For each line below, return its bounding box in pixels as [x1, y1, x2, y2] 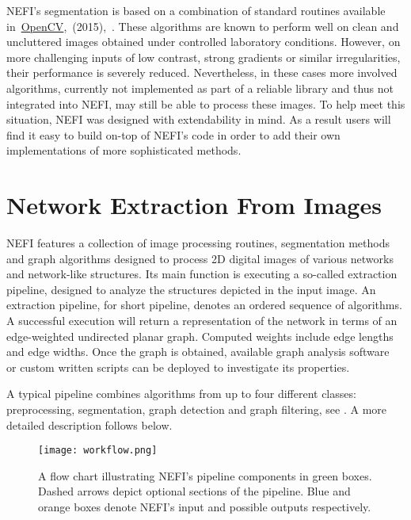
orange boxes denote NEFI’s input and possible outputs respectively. [38, 499, 371, 515]
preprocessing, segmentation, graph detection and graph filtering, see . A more [6, 401, 387, 417]
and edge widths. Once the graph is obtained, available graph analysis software [6, 343, 390, 360]
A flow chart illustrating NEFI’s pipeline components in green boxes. [38, 467, 372, 484]
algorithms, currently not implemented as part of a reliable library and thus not [6, 79, 394, 96]
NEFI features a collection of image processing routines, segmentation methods [6, 235, 390, 251]
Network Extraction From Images [6, 189, 382, 221]
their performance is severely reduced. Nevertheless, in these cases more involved [6, 64, 398, 81]
